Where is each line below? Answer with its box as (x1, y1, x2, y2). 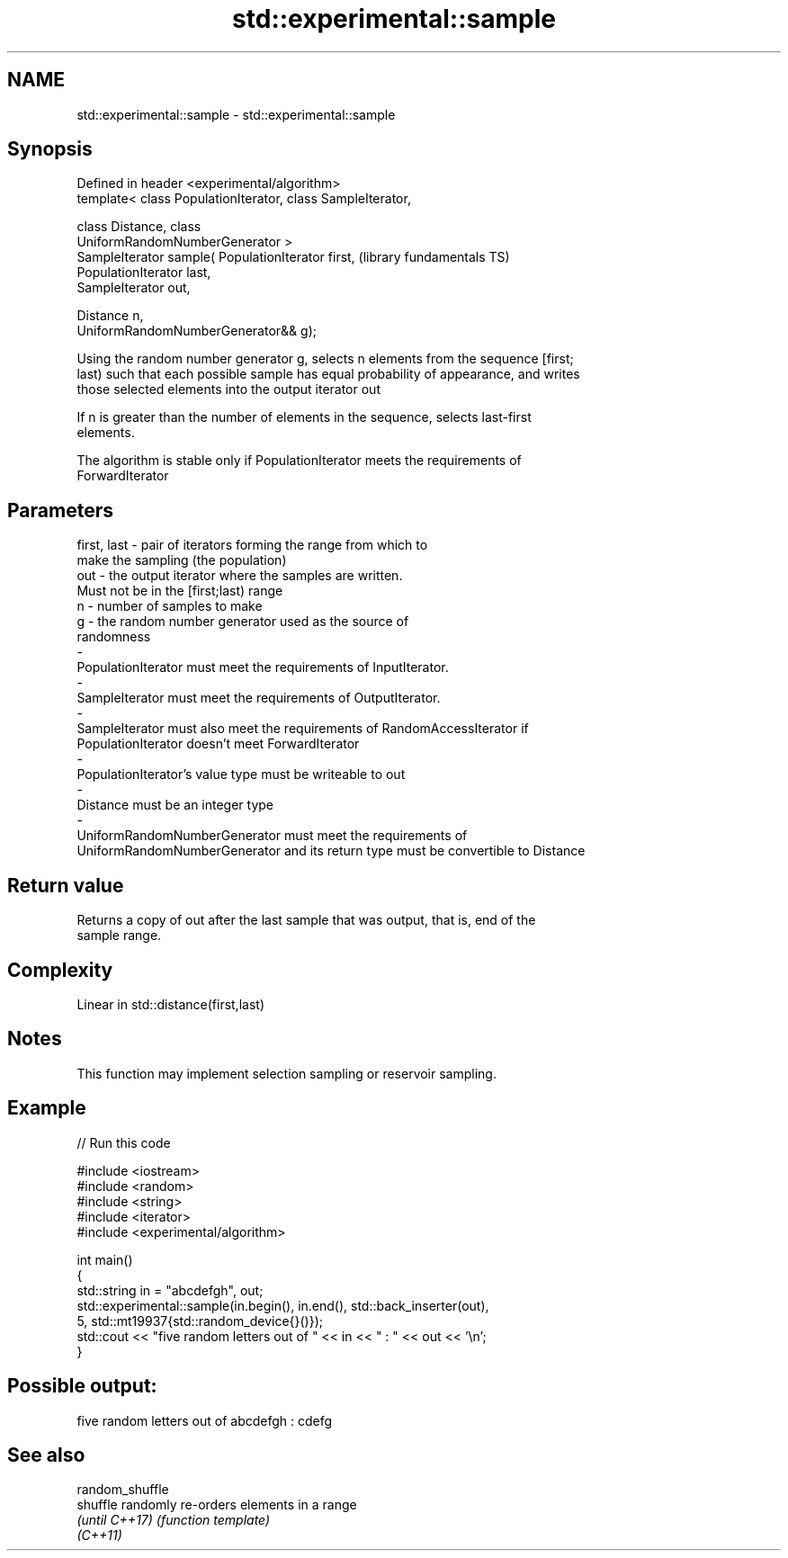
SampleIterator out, (76, 280, 191, 296)
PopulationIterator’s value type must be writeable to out (76, 766, 406, 783)
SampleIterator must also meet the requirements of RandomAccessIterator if (76, 721, 529, 737)
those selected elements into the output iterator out (76, 381, 381, 398)
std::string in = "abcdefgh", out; (76, 1282, 264, 1298)
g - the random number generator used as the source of (76, 613, 409, 630)
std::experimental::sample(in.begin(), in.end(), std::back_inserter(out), (76, 1297, 489, 1313)
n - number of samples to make (76, 598, 263, 614)
